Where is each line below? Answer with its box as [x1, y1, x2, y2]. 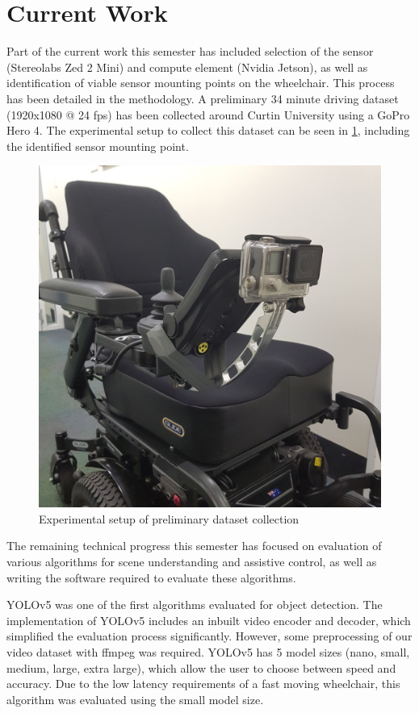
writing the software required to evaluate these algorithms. [6, 569, 296, 586]
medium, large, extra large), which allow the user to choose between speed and [6, 659, 396, 676]
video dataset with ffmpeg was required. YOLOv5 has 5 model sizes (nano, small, [6, 644, 410, 661]
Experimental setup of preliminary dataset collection [39, 510, 300, 527]
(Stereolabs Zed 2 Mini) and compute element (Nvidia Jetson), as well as [6, 58, 368, 75]
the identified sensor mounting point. [6, 137, 189, 154]
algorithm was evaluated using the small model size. [6, 690, 264, 707]
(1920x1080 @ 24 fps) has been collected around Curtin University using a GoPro [6, 106, 410, 123]
